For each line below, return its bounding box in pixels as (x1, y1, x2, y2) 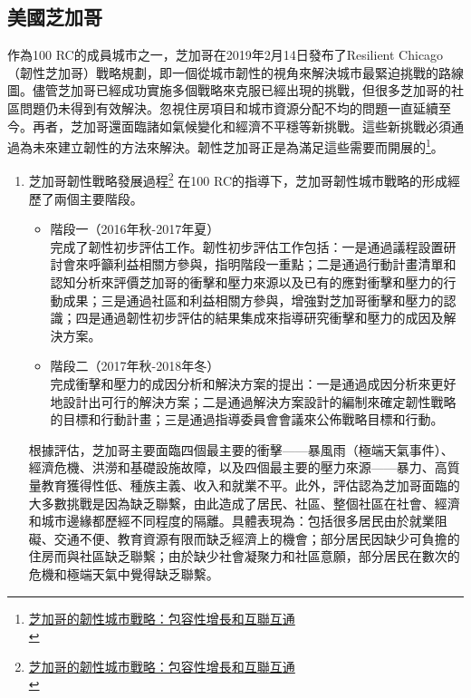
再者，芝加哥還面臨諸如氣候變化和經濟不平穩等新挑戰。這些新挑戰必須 (32, 116, 451, 135)
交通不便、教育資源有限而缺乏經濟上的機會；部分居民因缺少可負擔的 (53, 528, 460, 548)
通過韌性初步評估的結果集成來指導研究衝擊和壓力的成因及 (101, 308, 444, 327)
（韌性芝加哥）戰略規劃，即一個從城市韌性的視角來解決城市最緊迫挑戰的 (7, 63, 438, 82)
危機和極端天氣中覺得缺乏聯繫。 (28, 564, 219, 583)
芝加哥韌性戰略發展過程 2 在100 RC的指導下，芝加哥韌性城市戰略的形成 (28, 169, 447, 190)
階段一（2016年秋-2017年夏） (50, 219, 220, 238)
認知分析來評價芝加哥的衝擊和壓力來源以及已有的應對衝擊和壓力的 (50, 273, 444, 292)
